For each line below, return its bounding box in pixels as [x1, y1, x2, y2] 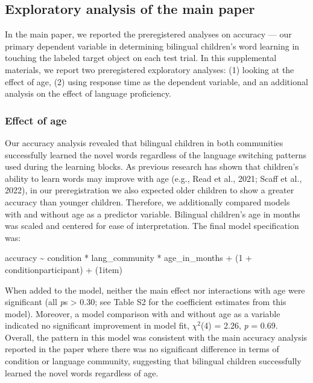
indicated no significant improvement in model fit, [5, 319, 189, 332]
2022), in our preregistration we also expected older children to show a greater [5, 184, 294, 196]
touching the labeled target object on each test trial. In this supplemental [5, 51, 277, 64]
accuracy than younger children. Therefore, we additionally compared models [5, 195, 290, 208]
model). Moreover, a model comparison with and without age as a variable [5, 307, 280, 320]
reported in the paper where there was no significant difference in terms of [5, 343, 279, 355]
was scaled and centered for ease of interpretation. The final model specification [5, 219, 299, 232]
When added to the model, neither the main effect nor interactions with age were [5, 283, 305, 296]
